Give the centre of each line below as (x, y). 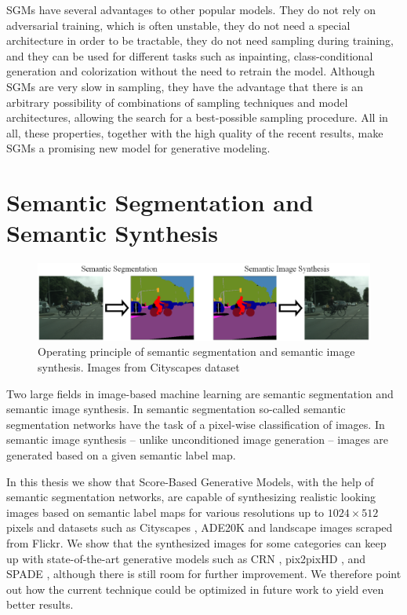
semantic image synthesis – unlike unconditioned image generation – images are (197, 439)
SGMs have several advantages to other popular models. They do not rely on (191, 9)
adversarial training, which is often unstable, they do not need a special (178, 25)
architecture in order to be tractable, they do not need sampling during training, (200, 40)
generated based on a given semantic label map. (121, 454)
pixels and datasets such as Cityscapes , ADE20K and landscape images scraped (200, 527)
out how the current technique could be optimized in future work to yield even (195, 589)
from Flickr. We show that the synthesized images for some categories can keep (196, 542)
